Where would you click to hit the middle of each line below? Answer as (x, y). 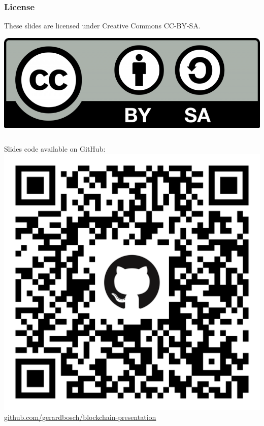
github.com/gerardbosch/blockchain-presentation (80, 417)
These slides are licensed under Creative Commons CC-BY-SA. (102, 26)
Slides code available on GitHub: (55, 149)
